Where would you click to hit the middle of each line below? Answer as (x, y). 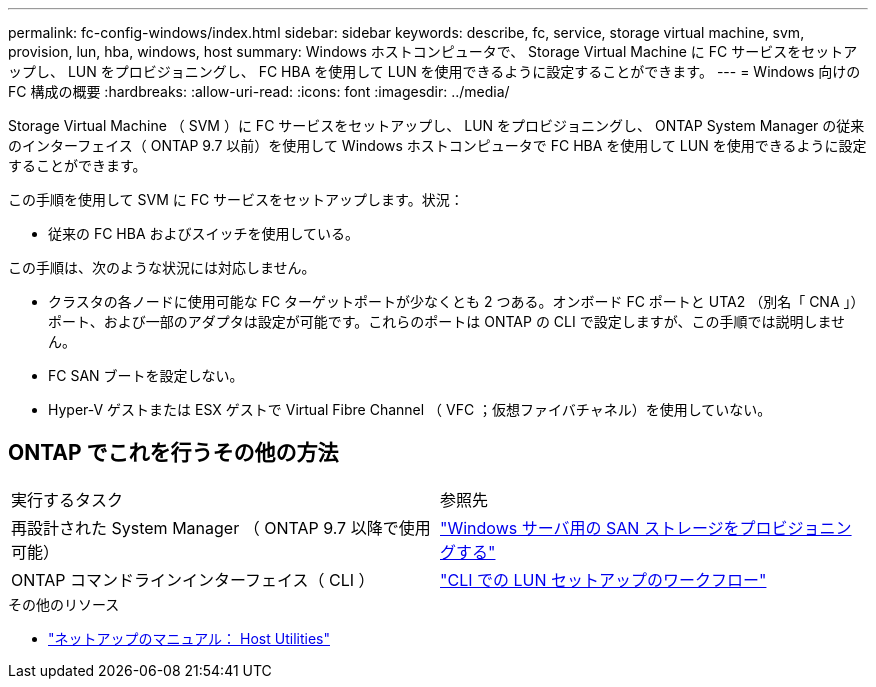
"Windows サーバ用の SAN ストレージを (590, 527)
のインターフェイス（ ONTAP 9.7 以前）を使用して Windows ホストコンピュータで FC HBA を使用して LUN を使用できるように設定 (437, 145)
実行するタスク (67, 499)
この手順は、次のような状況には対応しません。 (162, 267)
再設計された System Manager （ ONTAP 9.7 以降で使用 (221, 527)
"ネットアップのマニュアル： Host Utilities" (189, 638)
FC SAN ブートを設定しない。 (146, 375)
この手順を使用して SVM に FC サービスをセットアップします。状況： (236, 199)
